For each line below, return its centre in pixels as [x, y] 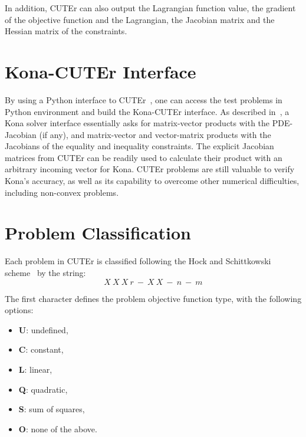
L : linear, [35, 369]
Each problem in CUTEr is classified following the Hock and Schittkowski [138, 261]
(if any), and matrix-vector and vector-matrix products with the [155, 134]
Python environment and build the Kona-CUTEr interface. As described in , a [147, 111]
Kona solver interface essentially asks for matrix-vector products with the [137, 123]
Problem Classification [98, 233]
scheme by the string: [45, 272]
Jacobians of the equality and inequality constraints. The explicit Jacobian [139, 146]
